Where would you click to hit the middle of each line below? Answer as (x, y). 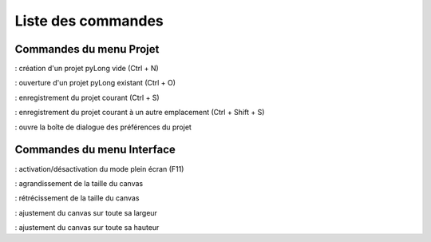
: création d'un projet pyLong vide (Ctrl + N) (87, 69)
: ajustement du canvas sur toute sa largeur (86, 212)
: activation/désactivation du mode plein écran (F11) (99, 169)
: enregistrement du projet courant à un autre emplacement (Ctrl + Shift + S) (140, 113)
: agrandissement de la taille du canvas (79, 183)
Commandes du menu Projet (87, 49)
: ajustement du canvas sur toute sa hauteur (87, 228)
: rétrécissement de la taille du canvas (77, 198)
